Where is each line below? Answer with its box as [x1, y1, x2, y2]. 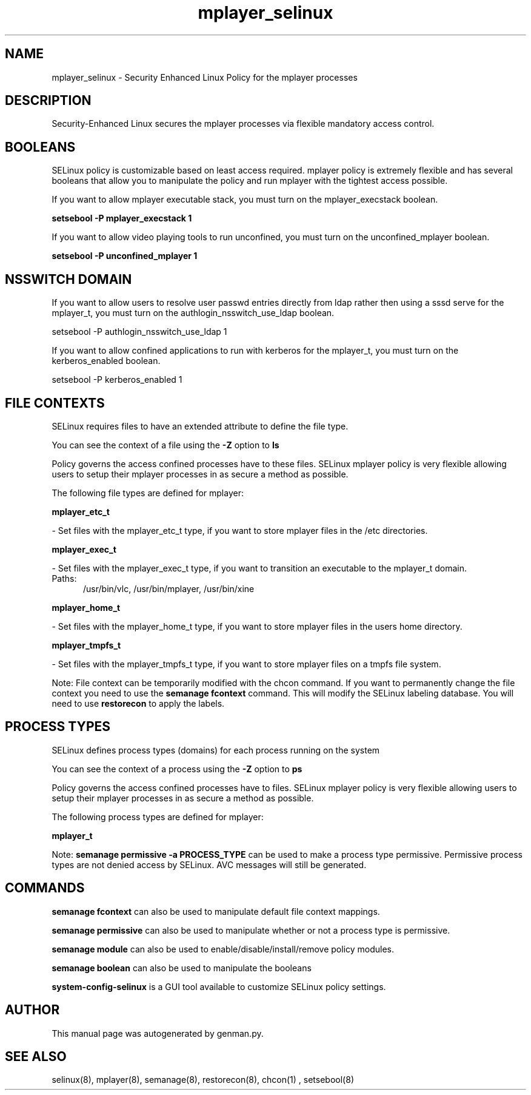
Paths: [52, 573, 77, 584]
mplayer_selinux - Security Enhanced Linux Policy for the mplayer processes [52, 72, 358, 83]
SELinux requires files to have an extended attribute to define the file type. [52, 420, 349, 431]
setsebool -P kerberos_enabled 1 [52, 374, 182, 385]
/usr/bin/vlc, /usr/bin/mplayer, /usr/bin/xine [83, 583, 255, 594]
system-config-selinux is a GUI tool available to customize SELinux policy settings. [52, 981, 386, 992]
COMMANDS [5, 880, 85, 896]
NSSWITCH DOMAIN [5, 271, 132, 287]
